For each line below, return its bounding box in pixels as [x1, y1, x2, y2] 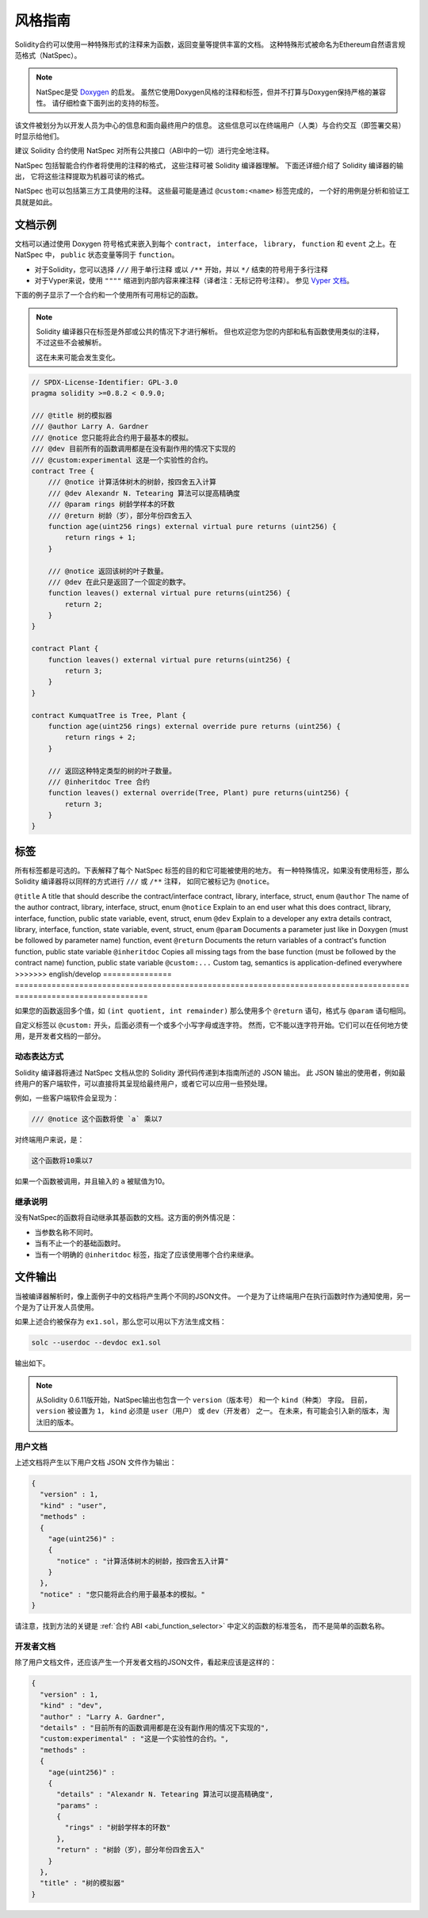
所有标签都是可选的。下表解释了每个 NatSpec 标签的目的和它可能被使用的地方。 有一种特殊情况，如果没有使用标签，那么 [14, 865, 410, 875]
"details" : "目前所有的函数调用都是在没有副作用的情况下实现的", [40, 1723, 269, 1732]
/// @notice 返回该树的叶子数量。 [48, 566, 168, 575]
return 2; [64, 600, 103, 608]
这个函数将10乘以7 [31, 1157, 93, 1165]
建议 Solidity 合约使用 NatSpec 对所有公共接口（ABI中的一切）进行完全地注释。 [14, 146, 273, 155]
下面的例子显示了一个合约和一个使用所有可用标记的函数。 [14, 290, 202, 300]
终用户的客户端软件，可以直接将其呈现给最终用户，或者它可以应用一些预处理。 [14, 1079, 272, 1088]
